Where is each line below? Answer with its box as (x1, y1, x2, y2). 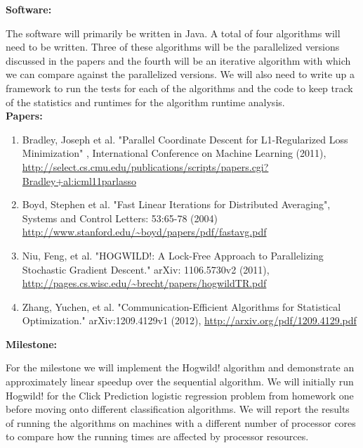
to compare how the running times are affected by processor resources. (6, 429, 309, 444)
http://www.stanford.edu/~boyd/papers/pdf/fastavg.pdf (22, 224, 267, 239)
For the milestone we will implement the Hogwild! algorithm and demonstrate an (6, 360, 355, 375)
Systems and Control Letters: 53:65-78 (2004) (22, 210, 218, 225)
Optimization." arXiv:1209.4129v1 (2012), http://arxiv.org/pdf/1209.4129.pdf (22, 313, 357, 328)
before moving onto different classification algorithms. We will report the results (6, 402, 350, 416)
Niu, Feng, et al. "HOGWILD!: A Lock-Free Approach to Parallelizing (22, 248, 324, 262)
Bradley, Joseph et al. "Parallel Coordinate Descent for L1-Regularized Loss (22, 132, 348, 146)
